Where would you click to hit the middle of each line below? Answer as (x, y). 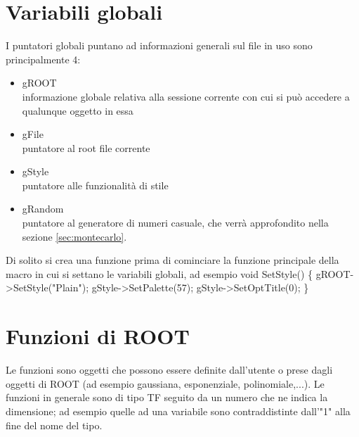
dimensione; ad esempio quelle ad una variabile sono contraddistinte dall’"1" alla (178, 411)
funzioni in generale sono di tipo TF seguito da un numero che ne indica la (167, 397)
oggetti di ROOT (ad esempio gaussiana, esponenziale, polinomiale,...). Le (165, 383)
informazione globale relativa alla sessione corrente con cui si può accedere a (186, 96)
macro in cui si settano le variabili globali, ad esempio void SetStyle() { (159, 273)
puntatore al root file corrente (86, 147)
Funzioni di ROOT (98, 336)
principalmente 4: (43, 59)
